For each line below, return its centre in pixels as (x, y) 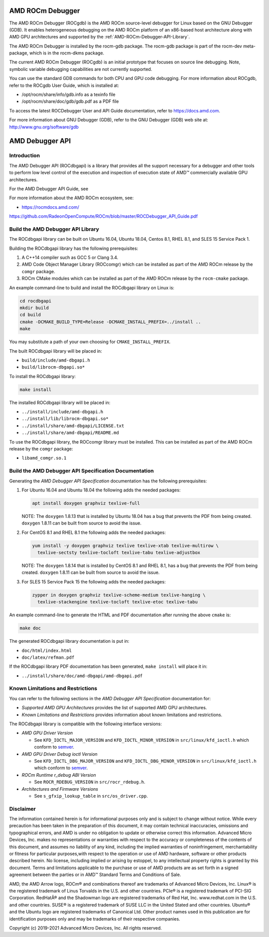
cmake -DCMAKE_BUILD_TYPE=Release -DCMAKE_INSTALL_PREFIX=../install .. (110, 322)
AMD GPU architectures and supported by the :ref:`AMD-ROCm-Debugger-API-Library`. (100, 37)
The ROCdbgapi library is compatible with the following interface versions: (85, 724)
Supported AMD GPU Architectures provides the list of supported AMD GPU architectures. (114, 708)
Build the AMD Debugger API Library (54, 229)
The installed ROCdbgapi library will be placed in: (60, 403)
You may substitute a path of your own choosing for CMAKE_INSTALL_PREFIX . (90, 342)
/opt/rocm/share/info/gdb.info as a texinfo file (68, 94)
